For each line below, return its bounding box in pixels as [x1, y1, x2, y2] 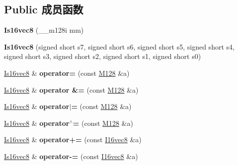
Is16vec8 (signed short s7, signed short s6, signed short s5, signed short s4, [4, 41, 235, 52]
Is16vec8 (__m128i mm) [4, 25, 84, 35]
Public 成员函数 [4, 1, 83, 17]
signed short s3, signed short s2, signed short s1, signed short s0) [4, 51, 201, 61]
